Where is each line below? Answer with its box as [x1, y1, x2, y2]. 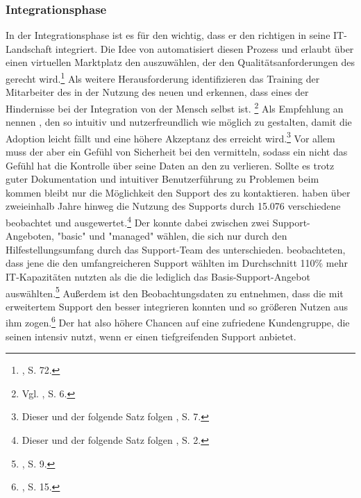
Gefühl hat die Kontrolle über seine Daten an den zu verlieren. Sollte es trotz [6, 158, 335, 172]
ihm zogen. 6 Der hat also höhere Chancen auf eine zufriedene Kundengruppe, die [6, 313, 350, 330]
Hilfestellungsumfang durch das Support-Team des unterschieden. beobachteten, [6, 242, 346, 256]
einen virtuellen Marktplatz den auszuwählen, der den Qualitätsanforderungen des [6, 55, 355, 69]
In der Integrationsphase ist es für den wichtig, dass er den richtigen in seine [6, 28, 330, 42]
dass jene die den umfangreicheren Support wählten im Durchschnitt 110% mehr [6, 256, 348, 270]
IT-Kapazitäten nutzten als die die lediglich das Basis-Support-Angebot [6, 269, 310, 283]
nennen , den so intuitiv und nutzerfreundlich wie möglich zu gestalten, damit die [6, 115, 352, 129]
